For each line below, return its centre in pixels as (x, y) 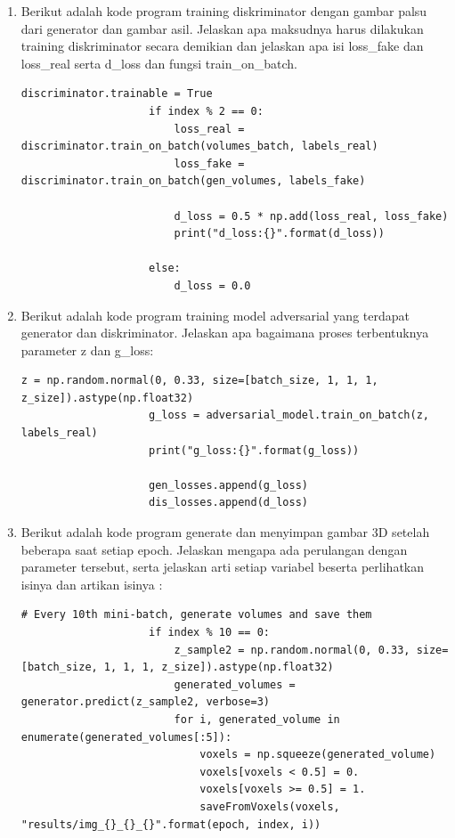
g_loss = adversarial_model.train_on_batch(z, (288, 415)
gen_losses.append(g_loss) (228, 485)
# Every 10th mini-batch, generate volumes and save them (196, 615)
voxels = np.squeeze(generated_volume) (318, 755)
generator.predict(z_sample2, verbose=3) (145, 702)
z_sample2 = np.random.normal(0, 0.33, (292, 650)
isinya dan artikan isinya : (92, 584)
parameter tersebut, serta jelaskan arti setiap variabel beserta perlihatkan (223, 567)
